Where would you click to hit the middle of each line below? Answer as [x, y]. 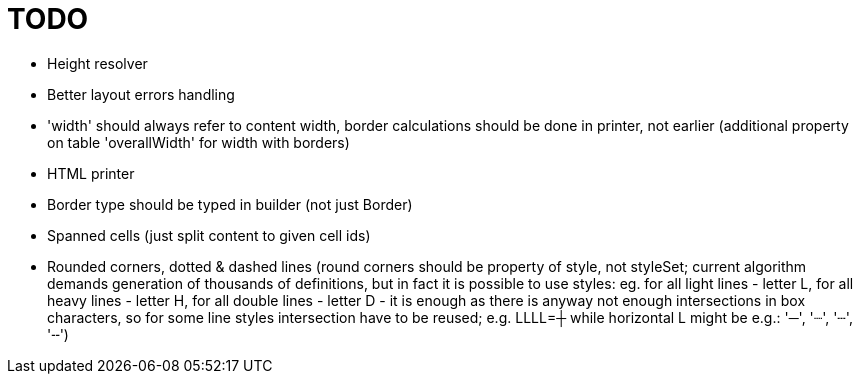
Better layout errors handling [141, 94]
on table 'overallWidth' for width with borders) [198, 142]
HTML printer [91, 173]
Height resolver [97, 63]
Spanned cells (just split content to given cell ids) [209, 235]
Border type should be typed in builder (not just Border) [230, 204]
